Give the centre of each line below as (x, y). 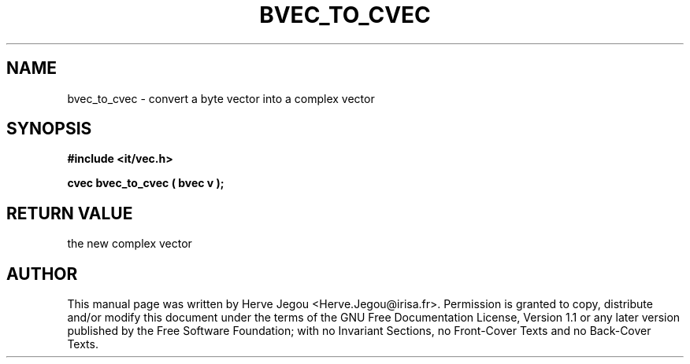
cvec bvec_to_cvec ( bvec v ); (146, 183)
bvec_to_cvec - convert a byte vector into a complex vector (221, 98)
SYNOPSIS (49, 129)
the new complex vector (130, 244)
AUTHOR (42, 274)
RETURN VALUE (70, 213)
